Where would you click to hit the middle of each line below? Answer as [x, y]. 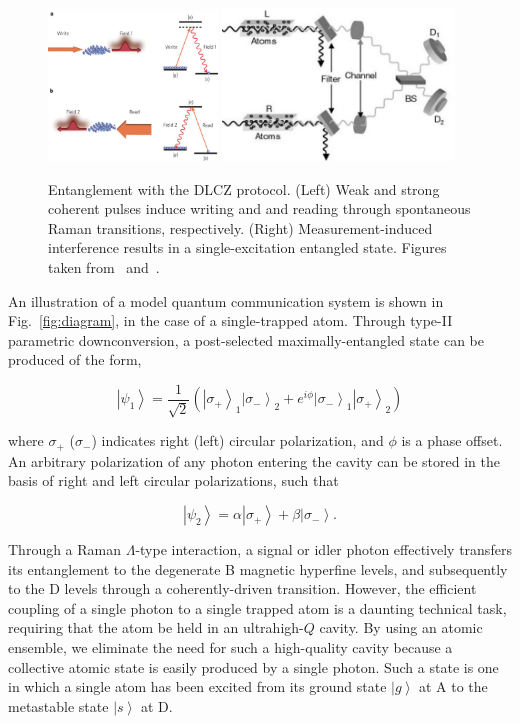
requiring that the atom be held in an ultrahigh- [156, 627]
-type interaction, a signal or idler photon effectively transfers [323, 549]
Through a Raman [65, 549]
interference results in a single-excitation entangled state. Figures [247, 247]
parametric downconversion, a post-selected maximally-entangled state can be [246, 339]
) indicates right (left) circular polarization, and [237, 440]
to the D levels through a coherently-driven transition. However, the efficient [242, 588]
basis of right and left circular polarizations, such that [173, 480]
